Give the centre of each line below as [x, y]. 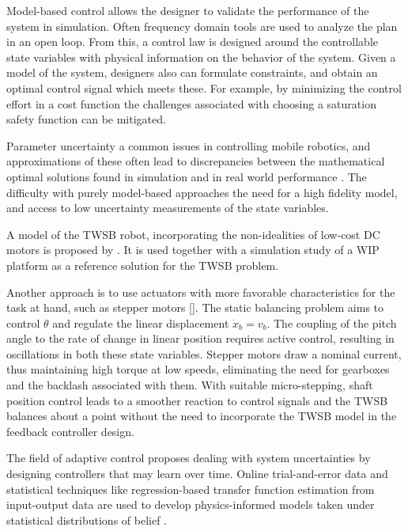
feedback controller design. [70, 431]
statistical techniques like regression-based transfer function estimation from [191, 489]
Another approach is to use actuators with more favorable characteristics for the [201, 292]
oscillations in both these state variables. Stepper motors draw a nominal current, [204, 353]
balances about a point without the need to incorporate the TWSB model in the [202, 416]
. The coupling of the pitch [332, 322]
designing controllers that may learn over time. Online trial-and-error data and [197, 474]
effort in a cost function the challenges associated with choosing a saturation [191, 103]
